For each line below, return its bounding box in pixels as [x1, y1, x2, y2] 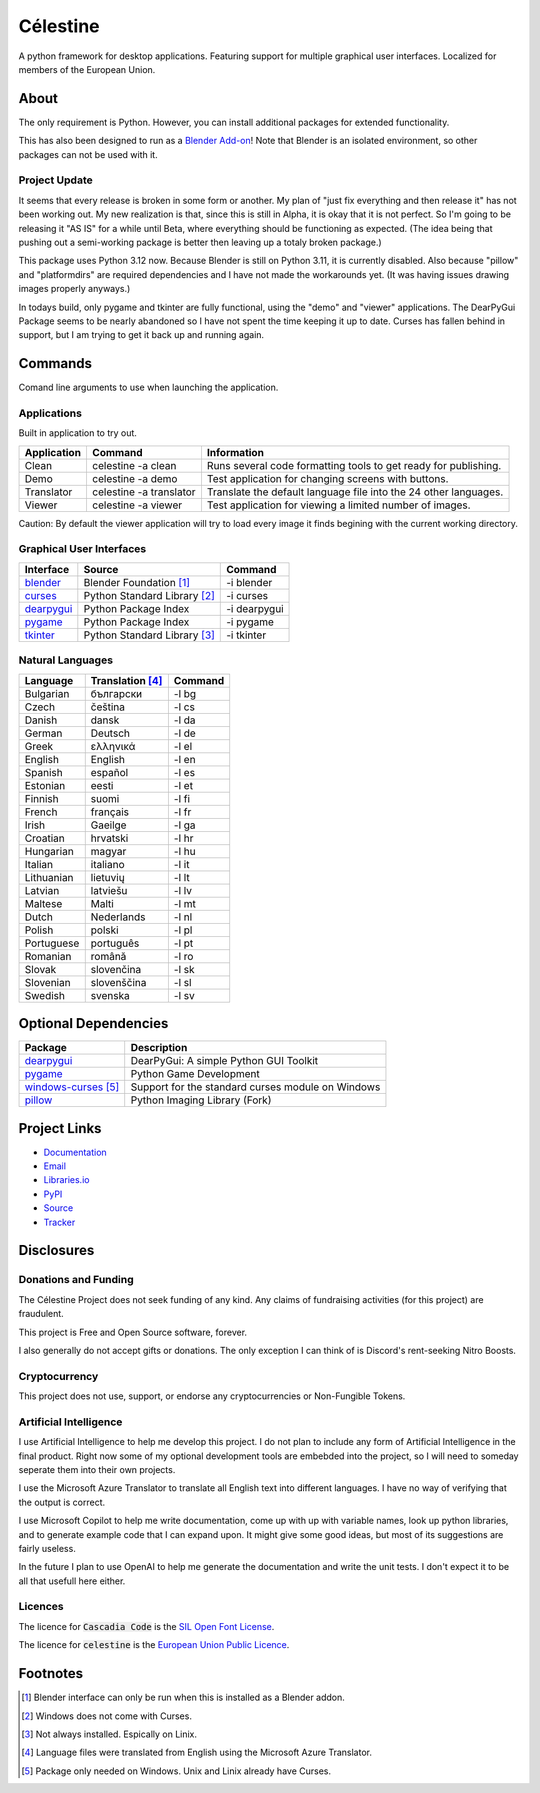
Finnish [24, 791, 59, 805]
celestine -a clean [91, 458, 177, 472]
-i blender [226, 575, 273, 589]
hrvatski [90, 831, 129, 845]
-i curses [226, 588, 269, 602]
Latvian [24, 883, 60, 897]
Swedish [24, 988, 65, 1002]
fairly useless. [18, 1542, 77, 1554]
